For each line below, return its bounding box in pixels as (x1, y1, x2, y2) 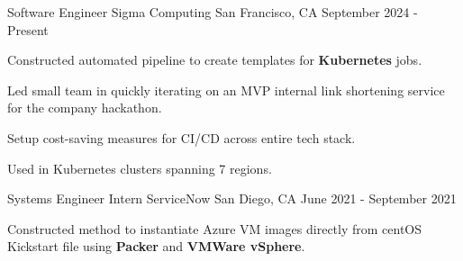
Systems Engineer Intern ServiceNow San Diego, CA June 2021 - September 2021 (7, 189, 457, 208)
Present (7, 20, 49, 39)
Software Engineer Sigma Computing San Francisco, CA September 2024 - (7, 3, 418, 21)
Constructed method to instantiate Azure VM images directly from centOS (7, 219, 422, 238)
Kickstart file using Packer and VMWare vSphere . (7, 237, 305, 256)
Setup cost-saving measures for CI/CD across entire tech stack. (7, 128, 356, 147)
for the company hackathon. (7, 98, 162, 117)
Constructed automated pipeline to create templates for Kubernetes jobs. (7, 50, 422, 69)
